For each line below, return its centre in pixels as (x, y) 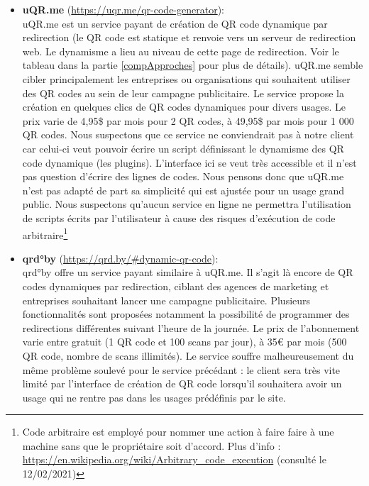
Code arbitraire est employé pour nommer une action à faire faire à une (178, 432)
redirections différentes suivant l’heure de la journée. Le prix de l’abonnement (191, 327)
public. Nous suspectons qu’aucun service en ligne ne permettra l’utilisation (187, 204)
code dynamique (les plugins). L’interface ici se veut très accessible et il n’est (189, 162)
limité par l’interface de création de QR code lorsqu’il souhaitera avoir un (182, 383)
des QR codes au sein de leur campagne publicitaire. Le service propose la (183, 93)
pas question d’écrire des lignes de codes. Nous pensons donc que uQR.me (183, 176)
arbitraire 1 (45, 233)
